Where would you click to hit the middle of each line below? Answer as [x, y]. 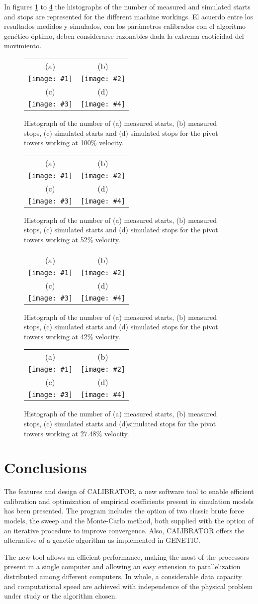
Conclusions [45, 467]
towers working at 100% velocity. [74, 143]
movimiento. [23, 46]
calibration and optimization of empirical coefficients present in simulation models [129, 501]
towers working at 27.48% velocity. [77, 433]
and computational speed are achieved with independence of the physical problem [129, 586]
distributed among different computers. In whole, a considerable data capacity [123, 576]
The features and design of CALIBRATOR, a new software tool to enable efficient [129, 491]
